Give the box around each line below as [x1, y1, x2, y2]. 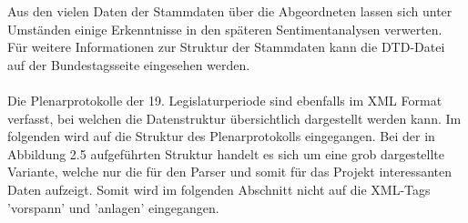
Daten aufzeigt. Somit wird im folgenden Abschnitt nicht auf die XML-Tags [7, 179, 431, 198]
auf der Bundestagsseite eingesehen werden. [7, 55, 250, 74]
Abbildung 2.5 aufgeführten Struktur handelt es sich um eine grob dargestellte [7, 144, 444, 163]
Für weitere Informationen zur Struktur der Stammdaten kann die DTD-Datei [7, 37, 445, 56]
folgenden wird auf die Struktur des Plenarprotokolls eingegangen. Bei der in [7, 127, 435, 146]
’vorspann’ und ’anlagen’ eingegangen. [7, 198, 219, 217]
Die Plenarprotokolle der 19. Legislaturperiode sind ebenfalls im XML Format [7, 90, 443, 109]
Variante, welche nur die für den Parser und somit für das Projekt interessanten [7, 162, 452, 181]
